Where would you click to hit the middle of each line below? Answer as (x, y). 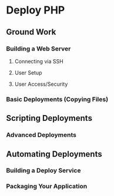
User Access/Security (41, 84)
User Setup (28, 72)
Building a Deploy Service (43, 171)
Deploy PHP (36, 10)
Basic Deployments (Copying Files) (57, 99)
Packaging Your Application (47, 187)
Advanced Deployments (41, 135)
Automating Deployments (54, 154)
